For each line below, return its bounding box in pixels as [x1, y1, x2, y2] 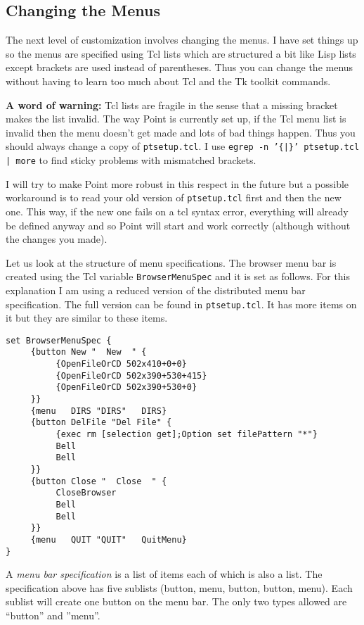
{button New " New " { [30, 347, 147, 358]
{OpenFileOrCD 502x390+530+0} [56, 382, 197, 393]
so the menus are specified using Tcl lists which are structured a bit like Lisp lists [6, 46, 356, 61]
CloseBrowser [56, 488, 117, 498]
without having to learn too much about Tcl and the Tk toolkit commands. [6, 73, 331, 88]
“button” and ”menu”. [6, 608, 100, 623]
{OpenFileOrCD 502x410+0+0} [56, 359, 187, 370]
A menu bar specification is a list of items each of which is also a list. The [6, 567, 323, 581]
